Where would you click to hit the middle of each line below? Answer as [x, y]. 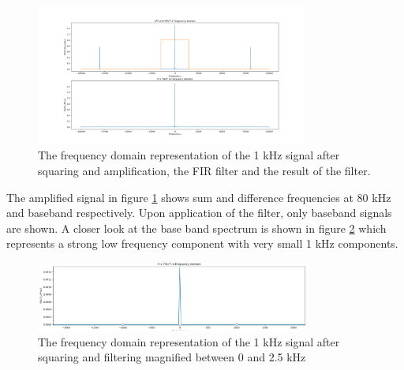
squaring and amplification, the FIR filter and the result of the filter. [204, 171]
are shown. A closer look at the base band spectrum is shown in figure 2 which [196, 228]
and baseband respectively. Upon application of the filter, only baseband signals [199, 213]
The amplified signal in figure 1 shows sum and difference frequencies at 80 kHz [199, 197]
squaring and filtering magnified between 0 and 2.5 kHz [172, 357]
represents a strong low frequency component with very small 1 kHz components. [202, 243]
